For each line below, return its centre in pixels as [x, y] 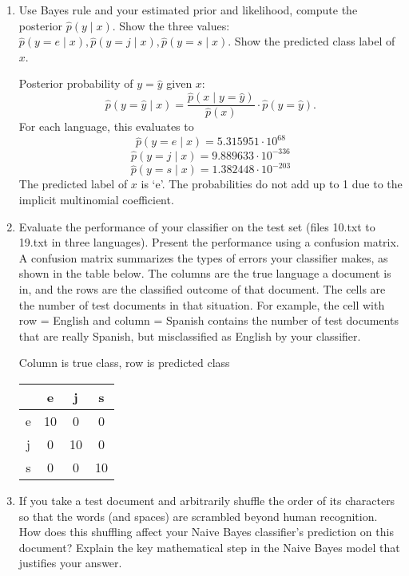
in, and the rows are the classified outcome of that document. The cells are [202, 288]
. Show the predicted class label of [312, 41]
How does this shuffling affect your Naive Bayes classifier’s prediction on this [206, 532]
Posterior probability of [76, 83]
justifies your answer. [70, 563]
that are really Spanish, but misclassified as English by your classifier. [190, 335]
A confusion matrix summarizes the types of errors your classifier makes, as [203, 257]
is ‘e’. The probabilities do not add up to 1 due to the [272, 184]
